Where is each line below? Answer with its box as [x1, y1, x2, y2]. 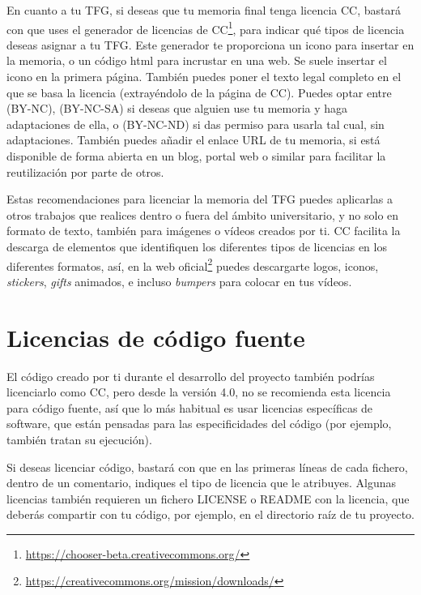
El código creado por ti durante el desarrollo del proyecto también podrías [6, 367, 375, 384]
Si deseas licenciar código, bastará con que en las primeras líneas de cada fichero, [6, 458, 408, 475]
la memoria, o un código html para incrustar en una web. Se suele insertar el [6, 52, 387, 69]
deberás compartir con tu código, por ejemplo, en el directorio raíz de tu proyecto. [6, 506, 415, 523]
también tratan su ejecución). [6, 430, 152, 447]
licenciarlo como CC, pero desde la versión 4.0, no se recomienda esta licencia [6, 383, 391, 400]
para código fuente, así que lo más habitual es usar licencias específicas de [6, 399, 373, 416]
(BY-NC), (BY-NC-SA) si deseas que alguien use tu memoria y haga [6, 100, 348, 117]
